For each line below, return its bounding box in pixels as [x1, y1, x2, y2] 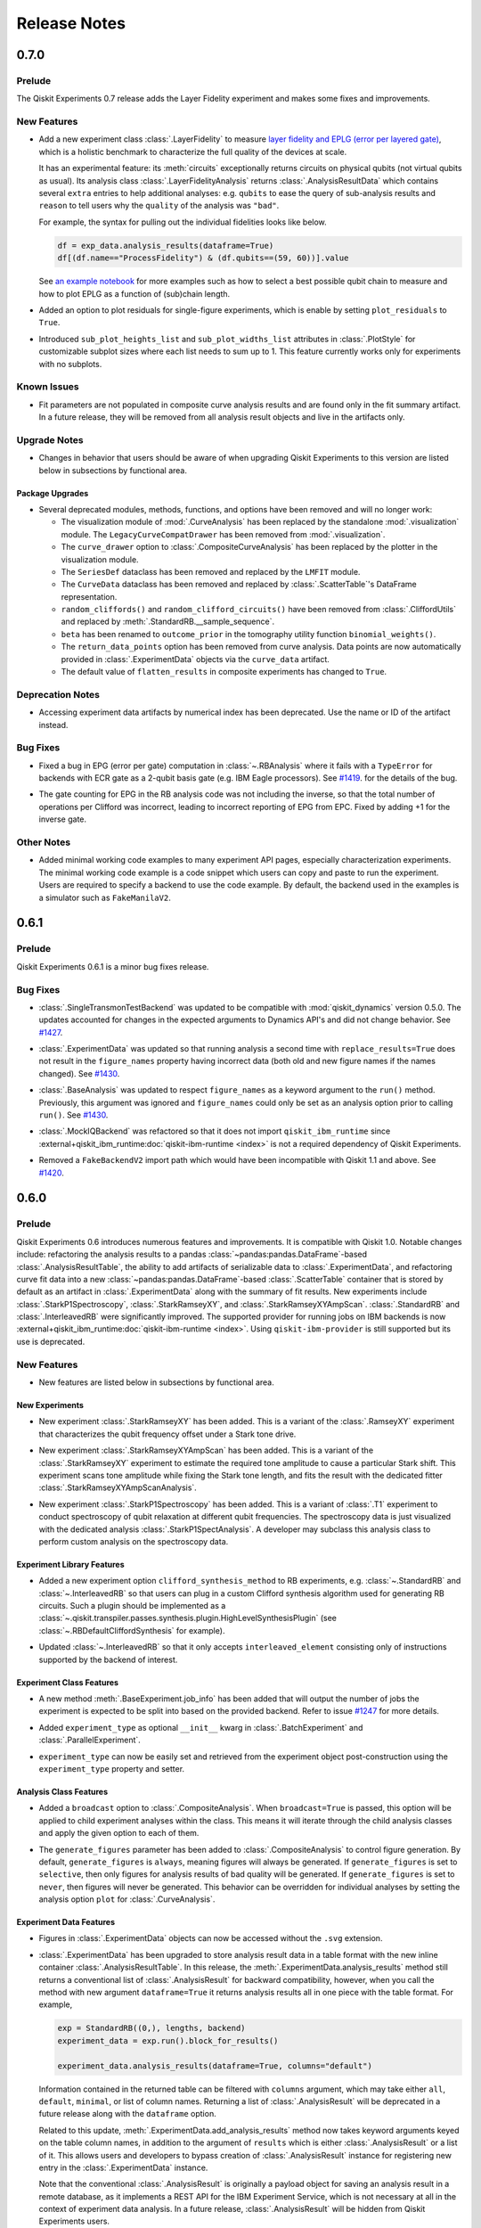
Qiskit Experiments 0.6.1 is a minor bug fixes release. [16, 961, 209, 971]
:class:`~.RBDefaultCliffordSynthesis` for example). [38, 1625, 225, 1635]
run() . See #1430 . [38, 1110, 109, 1120]
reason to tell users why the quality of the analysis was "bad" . [38, 201, 280, 211]
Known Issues [16, 381, 79, 393]
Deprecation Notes [16, 688, 100, 700]
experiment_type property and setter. [38, 1763, 185, 1773]
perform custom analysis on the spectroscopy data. [38, 1536, 229, 1546]
